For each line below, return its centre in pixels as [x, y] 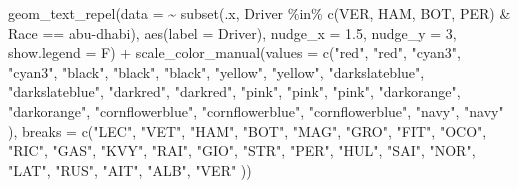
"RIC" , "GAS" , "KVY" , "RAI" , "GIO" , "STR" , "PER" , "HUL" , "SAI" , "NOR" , [242, 150]
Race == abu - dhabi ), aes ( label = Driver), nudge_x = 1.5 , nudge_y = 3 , [232, 32]
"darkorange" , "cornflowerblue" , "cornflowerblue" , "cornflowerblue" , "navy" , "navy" [256, 110]
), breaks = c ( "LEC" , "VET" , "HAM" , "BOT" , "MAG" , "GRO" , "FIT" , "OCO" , [247, 130]
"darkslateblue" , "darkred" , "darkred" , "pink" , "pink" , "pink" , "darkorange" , [234, 91]
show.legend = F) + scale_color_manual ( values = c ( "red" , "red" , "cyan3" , [234, 52]
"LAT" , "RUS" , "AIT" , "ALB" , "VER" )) [130, 169]
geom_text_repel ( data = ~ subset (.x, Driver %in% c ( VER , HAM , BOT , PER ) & [259, 13]
